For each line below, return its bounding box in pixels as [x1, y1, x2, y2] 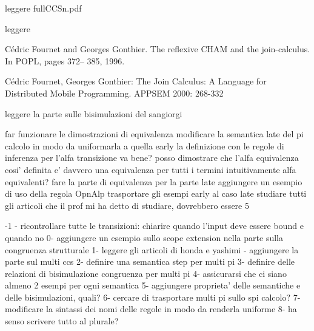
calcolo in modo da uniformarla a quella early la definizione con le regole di [5, 139, 284, 152]
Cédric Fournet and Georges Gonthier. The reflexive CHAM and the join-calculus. [5, 43, 310, 55]
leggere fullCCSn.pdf [5, 2, 82, 14]
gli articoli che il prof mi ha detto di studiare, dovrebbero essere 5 [5, 199, 249, 211]
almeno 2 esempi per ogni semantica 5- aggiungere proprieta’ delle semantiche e [5, 279, 301, 292]
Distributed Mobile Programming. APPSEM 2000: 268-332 [5, 86, 224, 99]
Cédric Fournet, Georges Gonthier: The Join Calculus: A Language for [5, 75, 267, 87]
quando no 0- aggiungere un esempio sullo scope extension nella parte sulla [5, 231, 283, 244]
